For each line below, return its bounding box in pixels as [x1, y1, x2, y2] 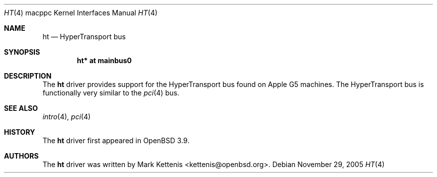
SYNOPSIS [4, 48, 40, 56]
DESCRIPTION [4, 72, 52, 80]
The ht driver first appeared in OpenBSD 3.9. [42, 136, 190, 145]
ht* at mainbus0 [77, 56, 132, 65]
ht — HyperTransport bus [42, 32, 126, 41]
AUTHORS [4, 152, 39, 160]
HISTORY [4, 128, 35, 136]
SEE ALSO [4, 104, 38, 112]
